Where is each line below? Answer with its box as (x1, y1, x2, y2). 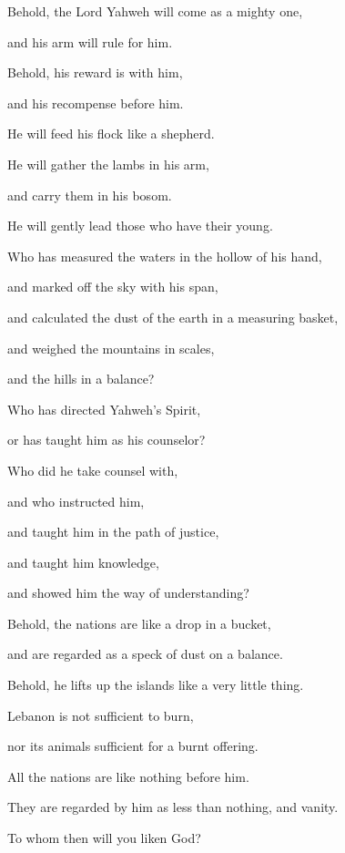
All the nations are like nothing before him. (7, 766, 249, 786)
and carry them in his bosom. (7, 185, 172, 204)
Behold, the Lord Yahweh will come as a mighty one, (7, 2, 303, 20)
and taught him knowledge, (7, 552, 159, 571)
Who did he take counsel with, (7, 460, 178, 479)
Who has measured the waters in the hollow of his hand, (7, 246, 322, 265)
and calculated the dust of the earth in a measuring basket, (7, 307, 339, 326)
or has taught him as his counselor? (7, 430, 206, 449)
